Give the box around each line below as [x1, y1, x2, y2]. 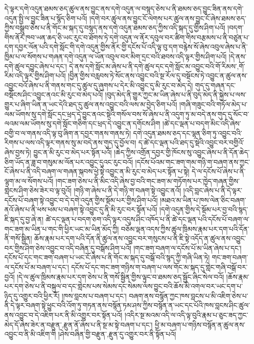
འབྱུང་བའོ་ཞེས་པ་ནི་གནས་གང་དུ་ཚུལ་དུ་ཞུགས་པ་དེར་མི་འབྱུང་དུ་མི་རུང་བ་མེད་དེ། [4, 80, 193, 90]
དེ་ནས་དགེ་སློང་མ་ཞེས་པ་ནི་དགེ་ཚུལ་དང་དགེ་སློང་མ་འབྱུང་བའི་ [69, 61, 216, 71]
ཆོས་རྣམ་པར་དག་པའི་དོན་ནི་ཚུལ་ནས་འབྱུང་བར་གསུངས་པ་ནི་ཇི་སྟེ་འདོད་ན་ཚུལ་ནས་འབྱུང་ [34, 233, 246, 243]
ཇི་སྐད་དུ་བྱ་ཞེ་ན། [4, 214, 44, 224]
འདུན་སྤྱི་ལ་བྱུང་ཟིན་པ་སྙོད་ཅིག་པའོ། [4, 13, 87, 23]
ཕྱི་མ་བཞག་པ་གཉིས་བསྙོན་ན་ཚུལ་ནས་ [155, 319, 246, 329]
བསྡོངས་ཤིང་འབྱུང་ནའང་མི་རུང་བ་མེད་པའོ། [4, 89, 103, 100]
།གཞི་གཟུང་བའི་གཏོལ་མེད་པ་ [179, 99, 248, 109]
